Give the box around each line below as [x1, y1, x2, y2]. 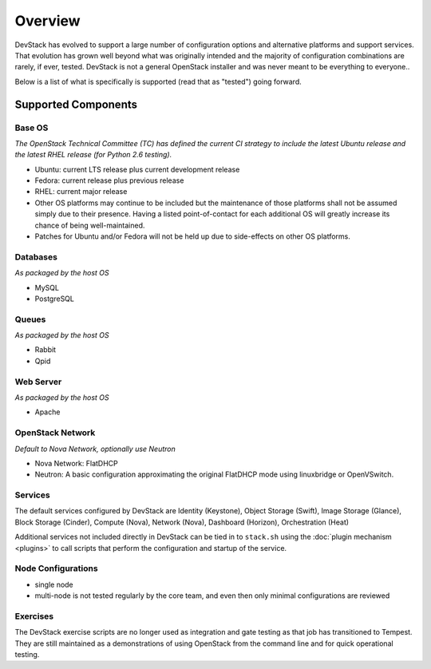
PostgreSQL [34, 294, 75, 303]
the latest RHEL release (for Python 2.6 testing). [14, 150, 172, 160]
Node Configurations [14, 563, 99, 574]
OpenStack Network [14, 427, 96, 438]
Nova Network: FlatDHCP [34, 458, 119, 468]
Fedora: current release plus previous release [34, 176, 184, 185]
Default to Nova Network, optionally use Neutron [14, 444, 176, 453]
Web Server [14, 376, 62, 387]
